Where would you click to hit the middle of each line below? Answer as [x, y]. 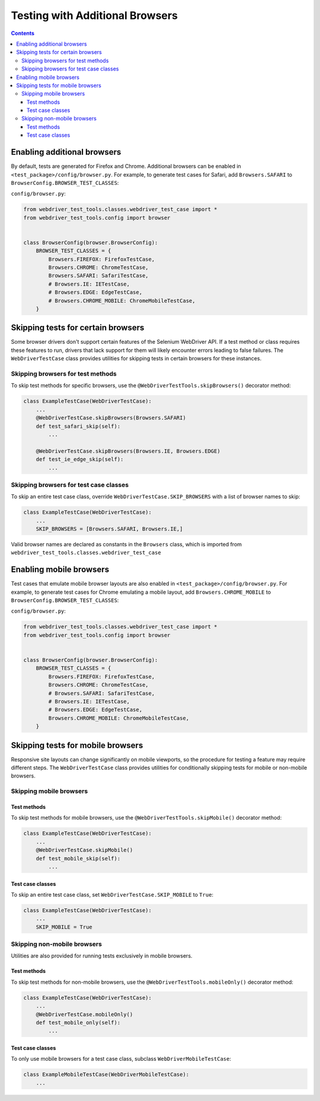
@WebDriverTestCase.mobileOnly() [84, 1014]
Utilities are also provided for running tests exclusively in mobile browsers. [102, 956]
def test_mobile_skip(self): [78, 858]
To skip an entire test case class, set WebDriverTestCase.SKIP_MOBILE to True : [112, 894]
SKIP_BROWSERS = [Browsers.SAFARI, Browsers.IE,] [109, 529]
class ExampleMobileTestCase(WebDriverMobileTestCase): [106, 1075]
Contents [23, 33]
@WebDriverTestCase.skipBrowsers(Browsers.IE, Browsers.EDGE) [128, 451]
